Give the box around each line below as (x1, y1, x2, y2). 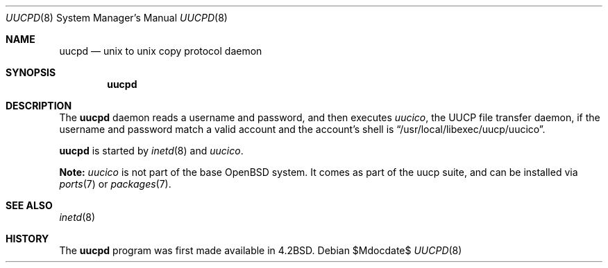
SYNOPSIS (6, 66, 56, 78)
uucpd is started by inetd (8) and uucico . (59, 145, 244, 157)
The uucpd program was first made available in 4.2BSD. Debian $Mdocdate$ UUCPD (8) (59, 244, 462, 256)
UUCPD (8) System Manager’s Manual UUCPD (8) (6, 12, 228, 24)
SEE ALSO (6, 199, 53, 211)
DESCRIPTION (6, 100, 72, 111)
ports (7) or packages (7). (59, 178, 171, 190)
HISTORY (6, 233, 49, 244)
